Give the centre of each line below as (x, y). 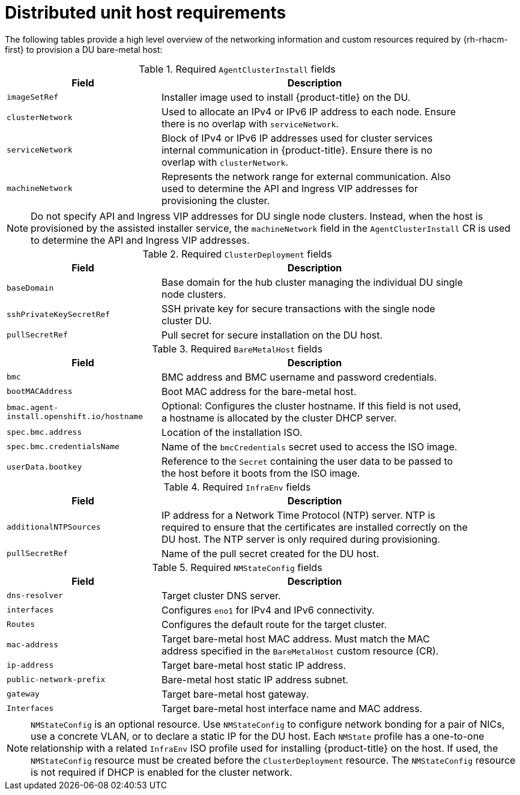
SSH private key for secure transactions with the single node (298, 308)
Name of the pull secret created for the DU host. (270, 553)
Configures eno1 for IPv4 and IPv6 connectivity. (268, 610)
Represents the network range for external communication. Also (306, 176)
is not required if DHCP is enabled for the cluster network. (162, 772)
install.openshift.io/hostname (75, 416)
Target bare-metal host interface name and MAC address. (292, 708)
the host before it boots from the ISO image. (261, 473)
